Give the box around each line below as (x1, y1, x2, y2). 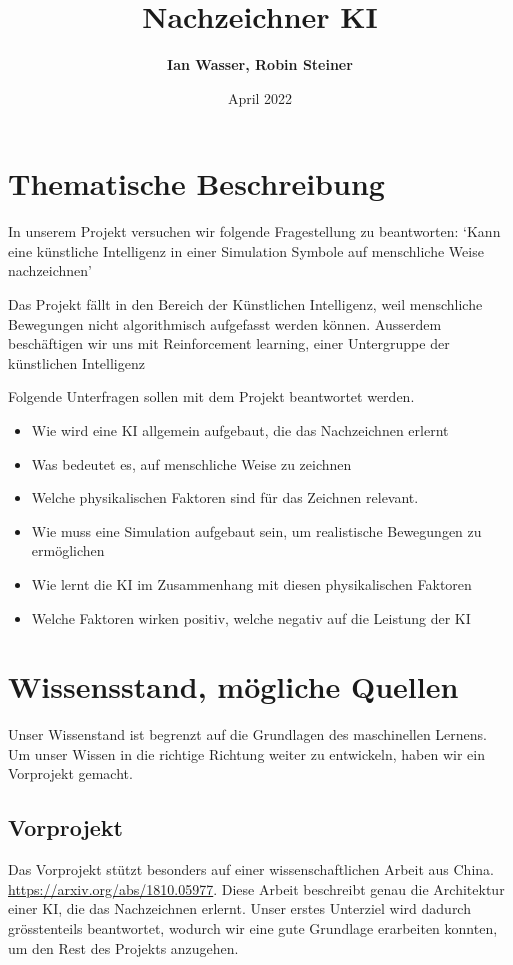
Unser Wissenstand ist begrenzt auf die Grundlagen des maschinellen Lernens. (8, 724, 488, 745)
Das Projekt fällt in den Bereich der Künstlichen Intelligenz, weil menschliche (8, 294, 483, 315)
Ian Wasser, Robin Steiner (167, 54, 353, 75)
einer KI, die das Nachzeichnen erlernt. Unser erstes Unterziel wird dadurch (8, 898, 471, 919)
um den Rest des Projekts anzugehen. (8, 937, 239, 958)
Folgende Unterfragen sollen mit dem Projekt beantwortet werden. (8, 386, 415, 407)
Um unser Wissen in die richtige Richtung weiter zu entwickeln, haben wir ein (8, 743, 485, 764)
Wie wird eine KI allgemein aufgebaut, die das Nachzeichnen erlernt (31, 420, 449, 440)
